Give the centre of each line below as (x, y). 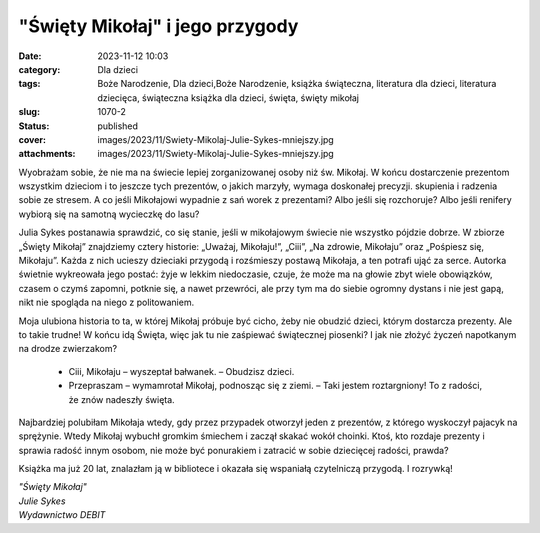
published (118, 126)
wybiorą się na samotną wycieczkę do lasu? (109, 214)
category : (39, 69)
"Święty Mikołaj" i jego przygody (158, 26)
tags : (29, 84)
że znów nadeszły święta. (121, 399)
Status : (34, 126)
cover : (32, 139)
